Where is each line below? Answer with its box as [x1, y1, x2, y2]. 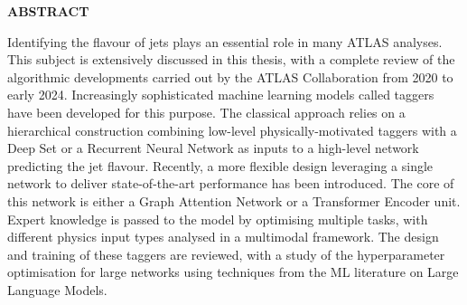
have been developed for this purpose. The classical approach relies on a [7, 102, 406, 121]
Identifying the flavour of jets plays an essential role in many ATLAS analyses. [7, 32, 443, 51]
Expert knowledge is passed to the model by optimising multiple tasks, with [7, 209, 428, 228]
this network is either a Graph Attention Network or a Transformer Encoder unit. [7, 191, 461, 210]
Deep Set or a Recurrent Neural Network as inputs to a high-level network [7, 138, 419, 157]
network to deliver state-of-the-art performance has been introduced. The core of [7, 174, 454, 193]
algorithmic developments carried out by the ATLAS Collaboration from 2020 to [7, 67, 453, 86]
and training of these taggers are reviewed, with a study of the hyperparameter [7, 244, 445, 263]
